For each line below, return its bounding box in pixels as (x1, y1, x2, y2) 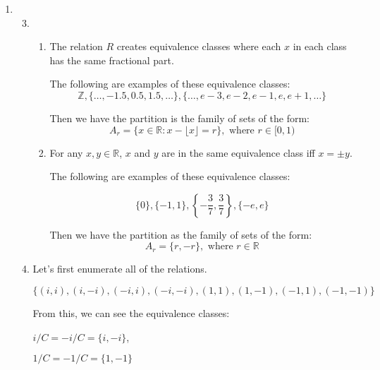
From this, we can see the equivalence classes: (32, 305, 230, 320)
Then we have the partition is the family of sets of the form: (49, 110, 309, 125)
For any (49, 145, 83, 160)
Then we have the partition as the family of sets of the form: (49, 227, 312, 241)
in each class (293, 39, 347, 54)
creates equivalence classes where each (116, 39, 281, 54)
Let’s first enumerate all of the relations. (32, 261, 207, 276)
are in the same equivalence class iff (161, 145, 315, 160)
